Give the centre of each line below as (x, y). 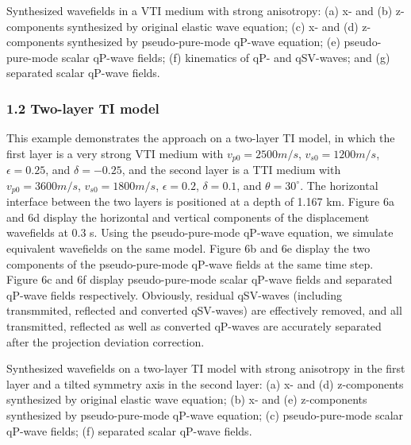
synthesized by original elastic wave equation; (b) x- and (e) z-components (187, 399)
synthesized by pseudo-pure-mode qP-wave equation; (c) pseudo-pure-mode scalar (205, 415)
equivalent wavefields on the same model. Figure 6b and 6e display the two (188, 248)
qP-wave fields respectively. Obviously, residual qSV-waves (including (175, 294)
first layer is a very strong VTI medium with (115, 153)
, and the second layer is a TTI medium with (231, 170)
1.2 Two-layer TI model (83, 108)
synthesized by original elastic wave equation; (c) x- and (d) (213, 26)
